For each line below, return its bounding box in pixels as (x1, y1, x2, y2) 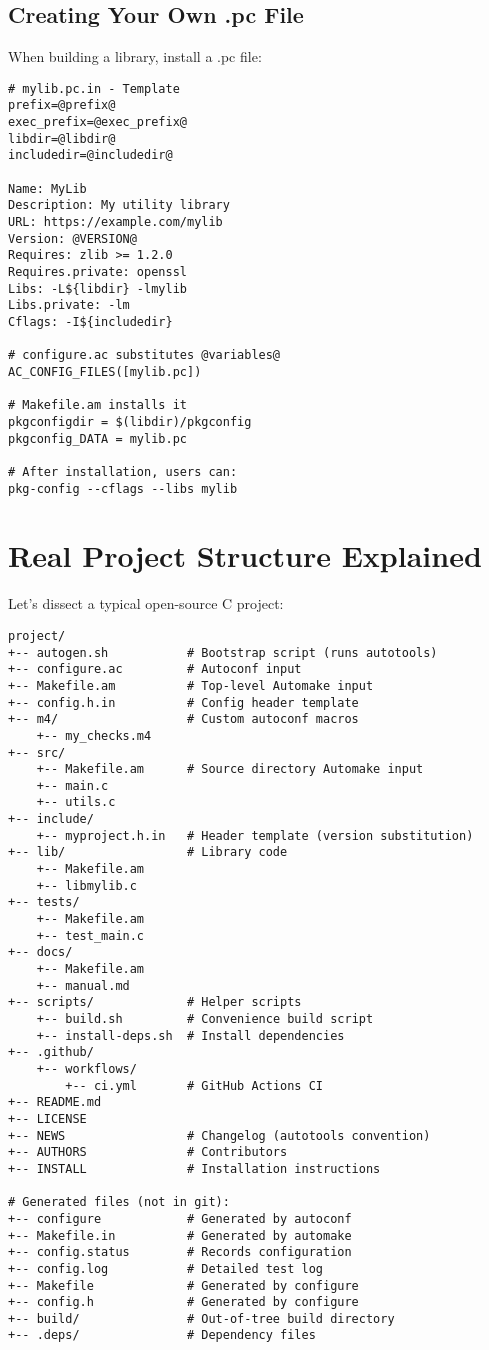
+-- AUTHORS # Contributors (8, 1145, 288, 1160)
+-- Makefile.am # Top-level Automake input (8, 678, 374, 693)
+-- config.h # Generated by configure (8, 1295, 359, 1310)
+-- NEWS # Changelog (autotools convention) (8, 1128, 431, 1143)
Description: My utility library (8, 198, 230, 213)
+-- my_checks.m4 (36, 728, 152, 743)
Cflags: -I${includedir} (8, 314, 173, 329)
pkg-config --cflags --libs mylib (8, 481, 238, 496)
